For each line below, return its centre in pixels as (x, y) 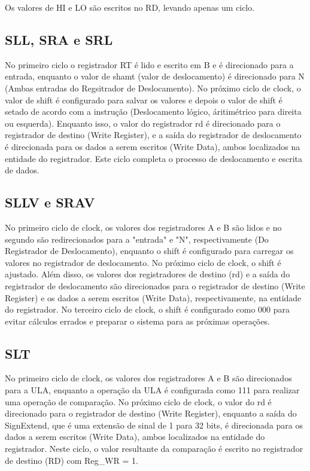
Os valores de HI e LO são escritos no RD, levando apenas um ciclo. (130, 7)
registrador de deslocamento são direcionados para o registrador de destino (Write (155, 285)
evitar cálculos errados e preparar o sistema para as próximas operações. (138, 321)
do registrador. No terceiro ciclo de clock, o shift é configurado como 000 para (148, 309)
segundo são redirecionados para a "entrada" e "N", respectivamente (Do (137, 239)
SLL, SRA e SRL (59, 39)
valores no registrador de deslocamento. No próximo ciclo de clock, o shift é (143, 262)
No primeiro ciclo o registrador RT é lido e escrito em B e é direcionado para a (149, 64)
